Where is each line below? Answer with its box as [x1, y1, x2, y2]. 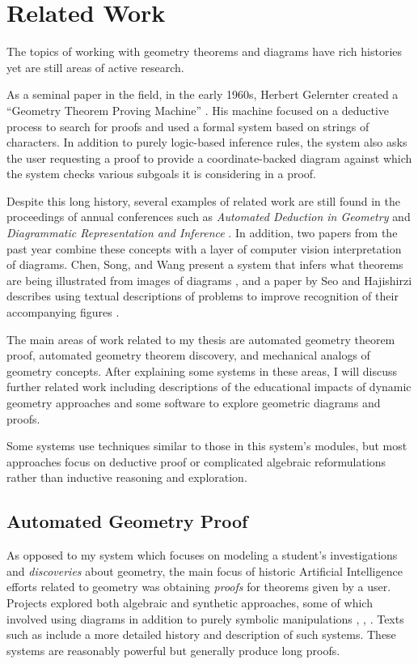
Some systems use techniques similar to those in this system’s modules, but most [6, 437, 407, 454]
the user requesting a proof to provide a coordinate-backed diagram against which [6, 149, 412, 166]
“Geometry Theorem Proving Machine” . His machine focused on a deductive [6, 101, 390, 118]
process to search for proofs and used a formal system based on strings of [6, 117, 369, 134]
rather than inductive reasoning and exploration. [6, 469, 247, 486]
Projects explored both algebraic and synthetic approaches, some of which [6, 594, 373, 611]
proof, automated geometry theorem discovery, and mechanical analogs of [6, 347, 370, 364]
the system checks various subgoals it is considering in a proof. [6, 165, 316, 182]
